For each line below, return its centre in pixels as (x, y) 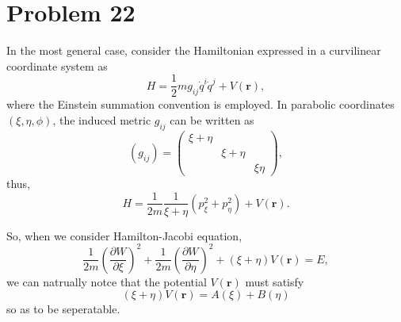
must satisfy (275, 281)
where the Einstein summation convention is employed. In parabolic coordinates (200, 104)
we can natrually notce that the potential (107, 281)
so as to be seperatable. (63, 309)
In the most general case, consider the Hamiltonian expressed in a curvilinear (194, 50)
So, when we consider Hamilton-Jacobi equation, (124, 235)
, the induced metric (102, 119)
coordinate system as (57, 65)
